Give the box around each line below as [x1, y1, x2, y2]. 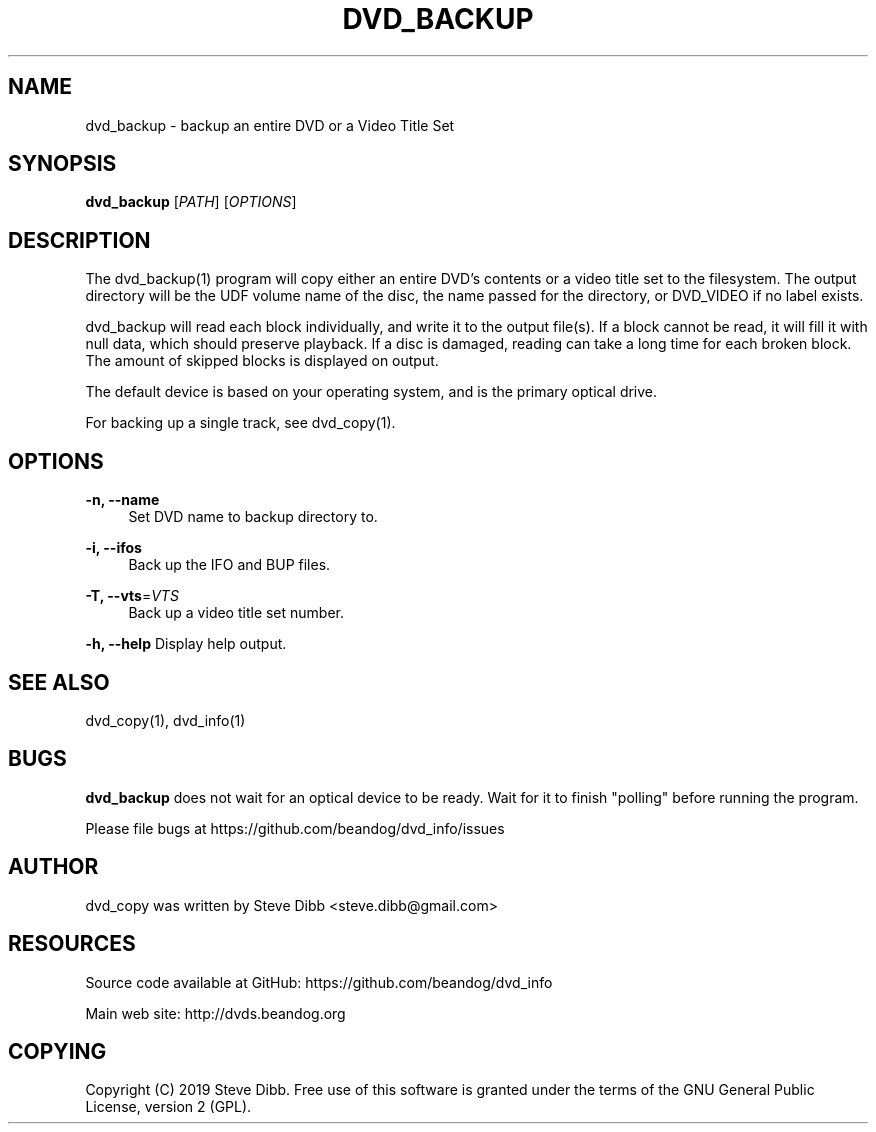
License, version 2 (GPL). [85, 1098, 252, 1116]
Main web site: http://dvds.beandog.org [85, 1004, 346, 1022]
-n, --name [85, 491, 160, 509]
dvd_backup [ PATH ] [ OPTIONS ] [85, 193, 297, 211]
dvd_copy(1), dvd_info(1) [85, 711, 246, 729]
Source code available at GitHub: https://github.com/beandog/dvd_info [85, 973, 553, 991]
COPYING [8, 1038, 107, 1064]
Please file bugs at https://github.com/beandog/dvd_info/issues [85, 819, 505, 837]
